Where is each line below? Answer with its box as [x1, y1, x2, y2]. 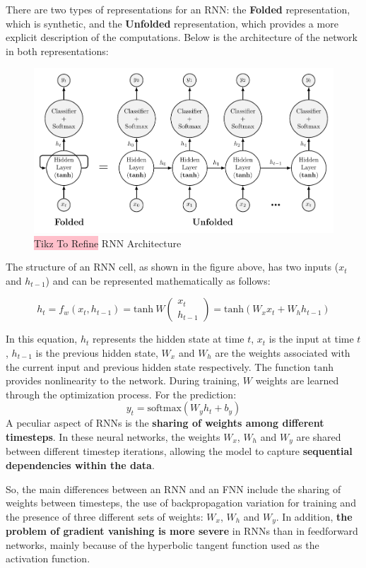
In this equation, [6, 331, 78, 346]
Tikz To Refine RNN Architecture [34, 235, 182, 250]
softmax [147, 403, 182, 414]
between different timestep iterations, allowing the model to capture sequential [6, 444, 353, 458]
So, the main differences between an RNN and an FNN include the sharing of [6, 481, 341, 496]
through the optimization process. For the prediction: [6, 386, 237, 401]
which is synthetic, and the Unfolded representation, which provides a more [6, 16, 338, 30]
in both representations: [6, 43, 109, 58]
